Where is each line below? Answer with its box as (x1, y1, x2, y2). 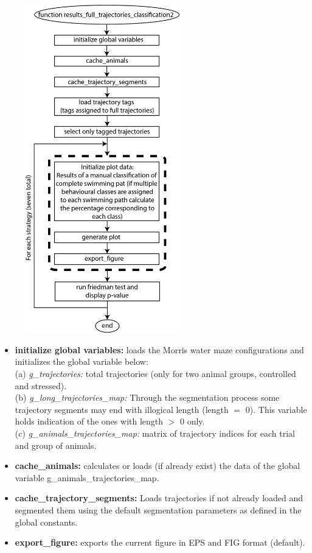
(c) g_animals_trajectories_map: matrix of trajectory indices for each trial (15, 426, 295, 439)
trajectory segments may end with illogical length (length (15, 403, 229, 415)
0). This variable (245, 403, 307, 415)
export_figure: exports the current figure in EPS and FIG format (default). (15, 536, 305, 549)
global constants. (15, 515, 78, 528)
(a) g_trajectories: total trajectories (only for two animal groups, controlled (15, 367, 296, 379)
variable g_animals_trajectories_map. (15, 471, 159, 484)
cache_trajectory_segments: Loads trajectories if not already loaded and (15, 491, 303, 504)
